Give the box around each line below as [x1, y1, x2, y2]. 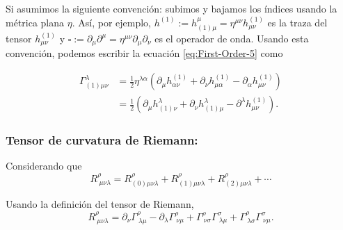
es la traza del [267, 15, 328, 29]
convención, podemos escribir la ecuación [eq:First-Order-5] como [6, 46, 283, 60]
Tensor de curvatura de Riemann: [6, 131, 198, 149]
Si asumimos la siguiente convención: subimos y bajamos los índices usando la [6, 1, 337, 15]
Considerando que [6, 158, 82, 173]
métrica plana [6, 15, 65, 29]
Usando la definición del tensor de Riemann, [6, 197, 194, 211]
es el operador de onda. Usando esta [154, 31, 309, 46]
